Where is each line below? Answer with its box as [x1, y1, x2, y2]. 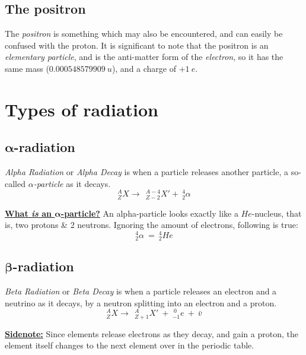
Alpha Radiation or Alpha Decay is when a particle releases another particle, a [5, 166, 289, 178]
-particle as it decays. [33, 177, 111, 189]
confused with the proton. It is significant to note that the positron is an [5, 39, 269, 51]
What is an [5, 207, 52, 219]
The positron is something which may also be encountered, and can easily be [5, 27, 283, 40]
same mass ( [5, 62, 49, 74]
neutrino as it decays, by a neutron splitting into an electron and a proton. [5, 296, 277, 309]
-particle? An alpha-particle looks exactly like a [60, 207, 238, 219]
